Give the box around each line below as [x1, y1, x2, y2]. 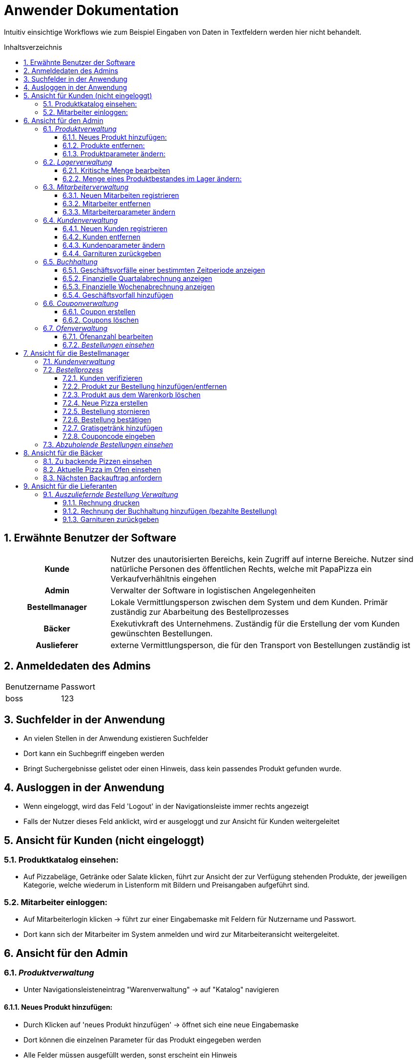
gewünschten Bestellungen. [110, 628, 213, 638]
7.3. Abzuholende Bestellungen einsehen [43, 440, 173, 449]
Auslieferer [36, 640, 79, 650]
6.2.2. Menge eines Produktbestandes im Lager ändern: [63, 174, 242, 183]
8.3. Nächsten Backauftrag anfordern [43, 473, 162, 482]
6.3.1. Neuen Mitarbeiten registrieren [63, 191, 179, 199]
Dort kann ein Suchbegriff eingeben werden [23, 749, 165, 758]
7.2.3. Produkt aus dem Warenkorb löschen [63, 390, 201, 399]
